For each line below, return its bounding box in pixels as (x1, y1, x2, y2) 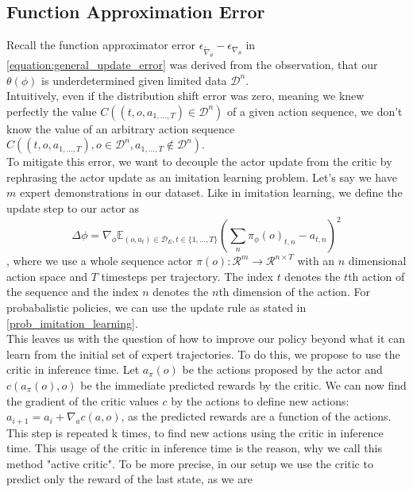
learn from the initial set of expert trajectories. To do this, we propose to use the (6, 345, 400, 362)
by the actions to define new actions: (171, 392, 349, 409)
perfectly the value (6, 102, 97, 119)
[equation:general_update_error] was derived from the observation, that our (6, 56, 378, 72)
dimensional (348, 252, 407, 269)
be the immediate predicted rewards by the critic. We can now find (80, 376, 407, 393)
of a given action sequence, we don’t (226, 102, 403, 119)
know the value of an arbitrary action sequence (6, 120, 235, 136)
